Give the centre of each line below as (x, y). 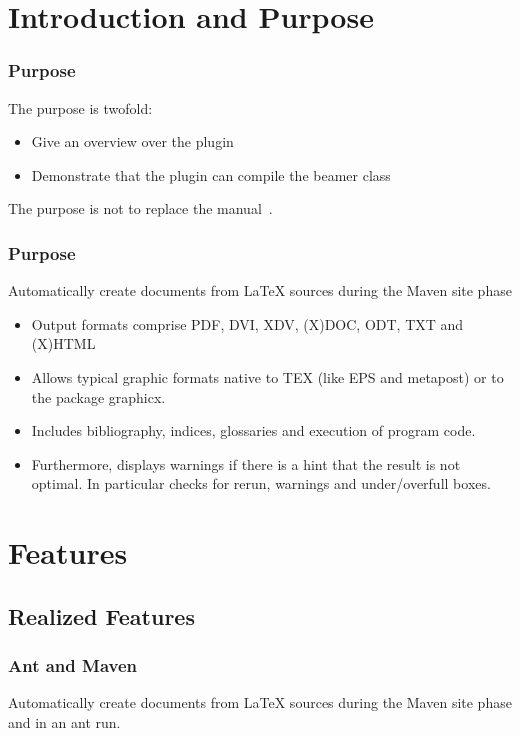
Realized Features (101, 615)
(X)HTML (63, 343)
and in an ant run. (64, 721)
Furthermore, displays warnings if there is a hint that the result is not (246, 463)
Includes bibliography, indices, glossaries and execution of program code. (253, 430)
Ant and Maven (73, 665)
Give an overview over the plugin (132, 141)
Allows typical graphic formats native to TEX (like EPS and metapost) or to (267, 376)
